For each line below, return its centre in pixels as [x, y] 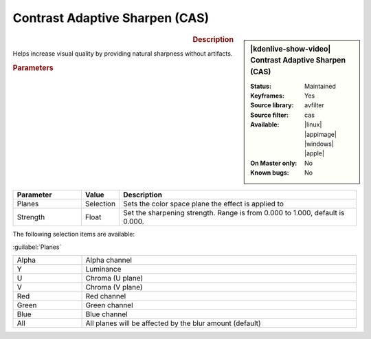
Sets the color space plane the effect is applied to [204, 204]
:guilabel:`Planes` [37, 247]
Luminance [103, 270]
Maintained [321, 86]
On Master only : [274, 163]
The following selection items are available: [74, 234]
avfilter [314, 105]
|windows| [319, 144]
